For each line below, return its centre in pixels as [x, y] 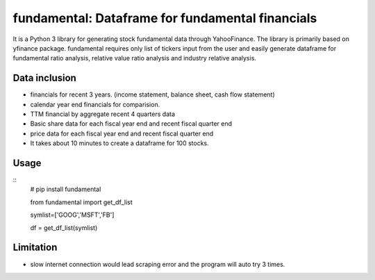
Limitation [35, 248]
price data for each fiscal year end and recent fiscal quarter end [122, 133]
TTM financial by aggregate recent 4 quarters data [103, 114]
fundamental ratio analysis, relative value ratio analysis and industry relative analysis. [135, 58]
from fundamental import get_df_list [82, 202]
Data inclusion [44, 78]
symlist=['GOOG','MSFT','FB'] [72, 215]
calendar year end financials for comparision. [95, 104]
